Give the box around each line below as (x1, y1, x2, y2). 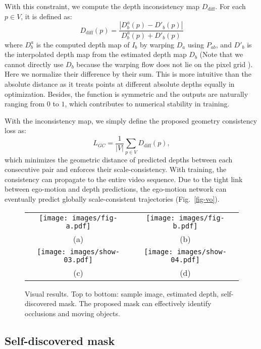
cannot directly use (5, 59, 64, 69)
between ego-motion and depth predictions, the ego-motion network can (5, 184, 227, 194)
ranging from (5, 98, 45, 109)
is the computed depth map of (36, 39, 130, 49)
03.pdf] (64, 255, 93, 264)
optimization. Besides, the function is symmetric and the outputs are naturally (5, 88, 248, 99)
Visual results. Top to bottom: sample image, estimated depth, (25, 288, 219, 299)
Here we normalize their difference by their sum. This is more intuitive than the (5, 69, 251, 79)
